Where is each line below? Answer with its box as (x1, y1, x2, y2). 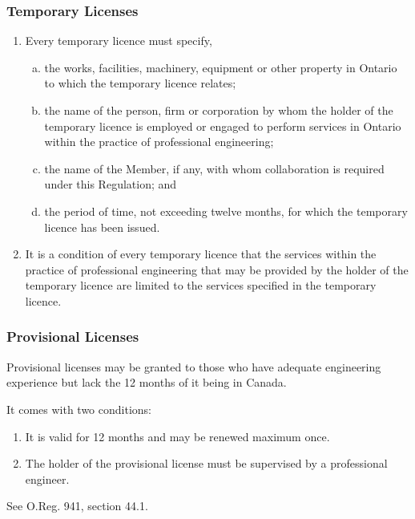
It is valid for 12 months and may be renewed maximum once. (25, 428, 330, 444)
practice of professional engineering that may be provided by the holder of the (25, 261, 409, 278)
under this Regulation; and (44, 176, 177, 193)
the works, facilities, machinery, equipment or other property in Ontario (44, 59, 397, 75)
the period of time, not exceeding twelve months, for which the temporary (44, 202, 408, 219)
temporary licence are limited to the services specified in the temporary (25, 277, 377, 294)
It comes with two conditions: (6, 400, 151, 417)
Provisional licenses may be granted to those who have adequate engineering (6, 358, 381, 375)
